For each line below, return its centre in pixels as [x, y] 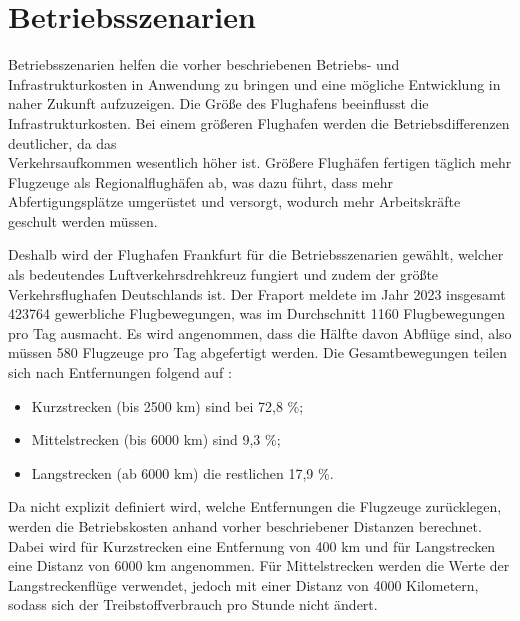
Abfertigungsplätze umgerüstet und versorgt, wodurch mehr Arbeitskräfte [234, 201]
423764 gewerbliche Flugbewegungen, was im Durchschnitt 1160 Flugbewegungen [257, 313]
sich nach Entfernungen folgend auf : [120, 372]
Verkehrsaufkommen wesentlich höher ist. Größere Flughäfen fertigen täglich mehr [260, 162]
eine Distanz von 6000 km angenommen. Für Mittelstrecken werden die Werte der [259, 565]
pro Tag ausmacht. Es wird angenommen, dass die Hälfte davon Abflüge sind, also [260, 332]
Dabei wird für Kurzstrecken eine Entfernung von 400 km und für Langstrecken [252, 545]
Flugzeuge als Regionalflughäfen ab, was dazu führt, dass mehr [201, 181]
